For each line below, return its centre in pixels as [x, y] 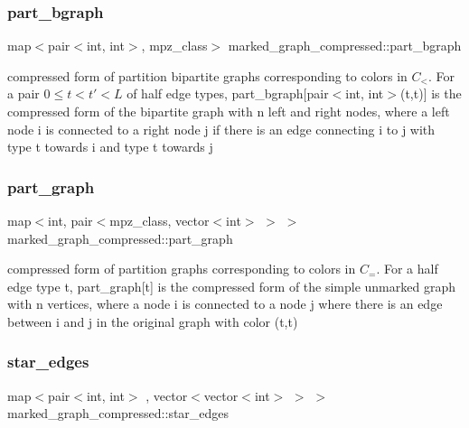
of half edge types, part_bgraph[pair [228, 93]
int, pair [70, 220]
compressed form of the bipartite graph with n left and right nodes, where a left [229, 111]
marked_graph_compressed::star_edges [118, 413]
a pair [23, 93]
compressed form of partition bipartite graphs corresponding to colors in [207, 75]
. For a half [407, 269]
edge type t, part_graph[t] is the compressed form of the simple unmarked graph [231, 286]
